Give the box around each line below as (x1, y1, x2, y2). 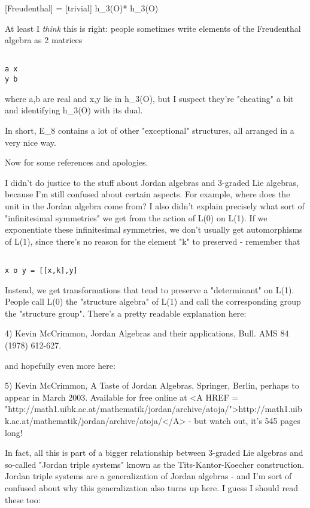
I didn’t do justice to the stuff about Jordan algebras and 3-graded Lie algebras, (5, 176, 299, 188)
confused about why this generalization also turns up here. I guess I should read (5, 481, 298, 494)
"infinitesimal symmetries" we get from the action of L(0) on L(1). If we (5, 211, 268, 224)
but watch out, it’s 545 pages (194, 414, 300, 426)
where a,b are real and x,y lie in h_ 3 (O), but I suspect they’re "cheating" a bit (5, 92, 294, 104)
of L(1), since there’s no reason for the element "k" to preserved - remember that (5, 235, 300, 247)
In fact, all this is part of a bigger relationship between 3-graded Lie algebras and (5, 446, 303, 459)
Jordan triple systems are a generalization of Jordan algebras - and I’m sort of (5, 470, 292, 482)
